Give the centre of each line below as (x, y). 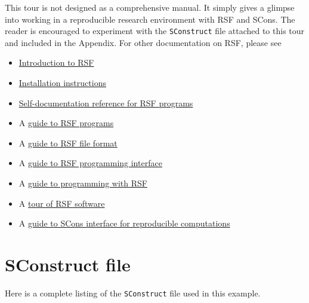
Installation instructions (62, 83)
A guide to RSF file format (68, 143)
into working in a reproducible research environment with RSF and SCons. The (150, 19)
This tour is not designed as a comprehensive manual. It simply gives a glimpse (150, 7)
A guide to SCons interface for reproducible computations (124, 223)
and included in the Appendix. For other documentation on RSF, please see (143, 42)
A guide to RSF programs (66, 123)
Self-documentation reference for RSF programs (106, 102)
